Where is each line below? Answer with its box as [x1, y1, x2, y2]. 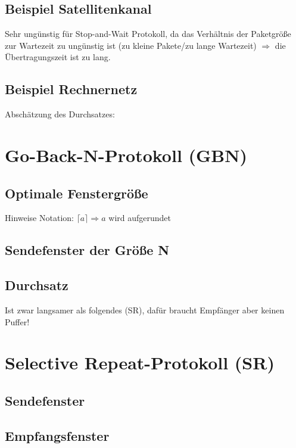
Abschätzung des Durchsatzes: [5, 108, 115, 120]
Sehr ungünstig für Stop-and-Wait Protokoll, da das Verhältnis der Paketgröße [5, 27, 291, 40]
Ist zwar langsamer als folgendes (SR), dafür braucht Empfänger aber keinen [5, 303, 285, 316]
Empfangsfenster [5, 426, 110, 444]
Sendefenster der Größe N [5, 241, 170, 259]
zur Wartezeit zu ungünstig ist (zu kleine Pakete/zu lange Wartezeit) [5, 39, 257, 51]
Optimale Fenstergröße [5, 183, 148, 202]
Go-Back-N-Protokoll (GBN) [5, 142, 247, 167]
